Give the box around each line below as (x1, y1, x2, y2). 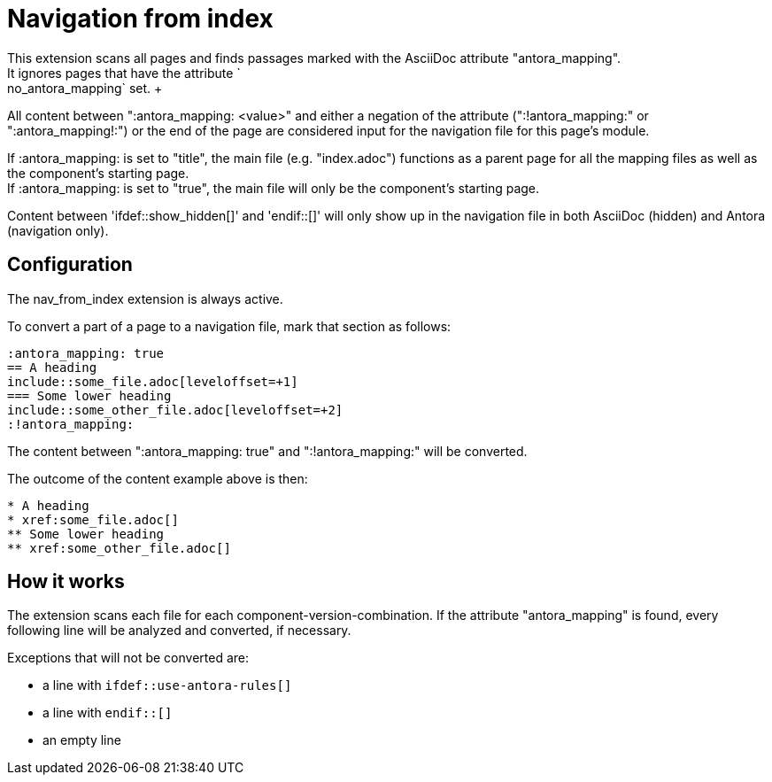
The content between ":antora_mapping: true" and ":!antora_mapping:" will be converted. (7, 443, 528, 459)
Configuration (7, 253, 133, 276)
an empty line (42, 732, 121, 748)
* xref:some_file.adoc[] (7, 512, 179, 527)
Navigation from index (7, 4, 274, 34)
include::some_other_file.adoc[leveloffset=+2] (7, 402, 344, 417)
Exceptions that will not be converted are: (7, 650, 250, 666)
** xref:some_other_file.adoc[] (7, 540, 231, 555)
